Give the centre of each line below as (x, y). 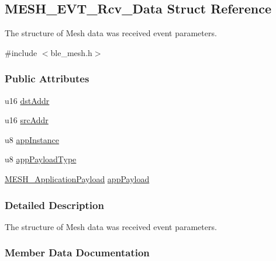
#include (21, 52)
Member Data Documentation (77, 253)
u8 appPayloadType (41, 159)
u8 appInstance (32, 139)
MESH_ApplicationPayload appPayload (77, 178)
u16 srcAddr (27, 120)
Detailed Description (54, 205)
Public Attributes (47, 79)
